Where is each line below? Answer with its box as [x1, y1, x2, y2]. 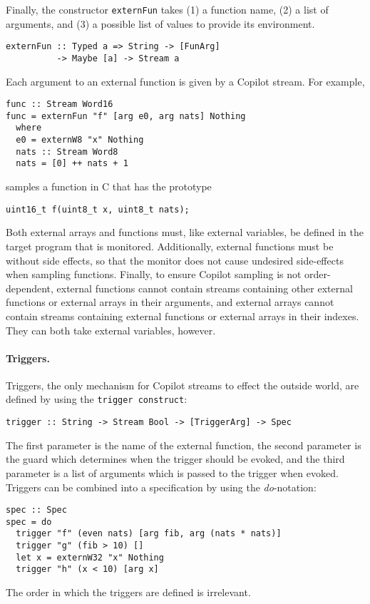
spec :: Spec [6, 505, 67, 516]
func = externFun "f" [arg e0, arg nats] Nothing [6, 111, 246, 121]
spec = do [6, 516, 52, 527]
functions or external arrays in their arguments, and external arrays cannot [6, 295, 334, 309]
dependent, [6, 280, 53, 295]
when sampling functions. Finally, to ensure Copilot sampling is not [6, 267, 302, 282]
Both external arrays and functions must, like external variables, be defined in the [6, 225, 364, 240]
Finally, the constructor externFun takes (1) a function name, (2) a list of [6, 2, 329, 16]
